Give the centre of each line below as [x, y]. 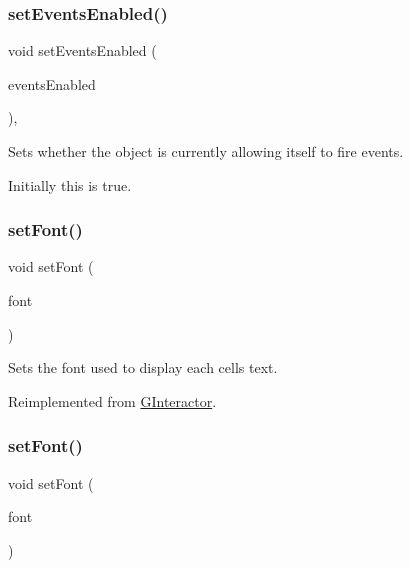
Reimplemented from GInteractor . [112, 400]
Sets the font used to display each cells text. [143, 367]
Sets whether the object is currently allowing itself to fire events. [206, 151]
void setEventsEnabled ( [82, 50]
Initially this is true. [70, 184]
